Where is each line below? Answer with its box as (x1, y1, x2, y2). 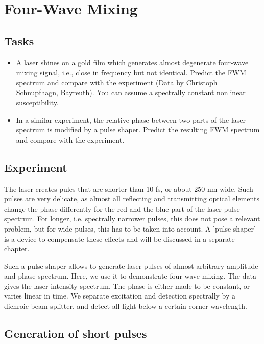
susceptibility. (16, 97, 59, 107)
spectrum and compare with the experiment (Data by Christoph (16, 77, 218, 87)
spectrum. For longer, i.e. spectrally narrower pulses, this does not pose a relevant (4, 213, 260, 224)
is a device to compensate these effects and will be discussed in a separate (4, 233, 235, 244)
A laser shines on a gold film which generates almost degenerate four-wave (16, 57, 249, 67)
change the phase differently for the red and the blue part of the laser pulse (4, 203, 240, 214)
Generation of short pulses (4, 326, 147, 341)
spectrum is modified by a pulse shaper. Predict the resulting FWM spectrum (16, 124, 260, 135)
